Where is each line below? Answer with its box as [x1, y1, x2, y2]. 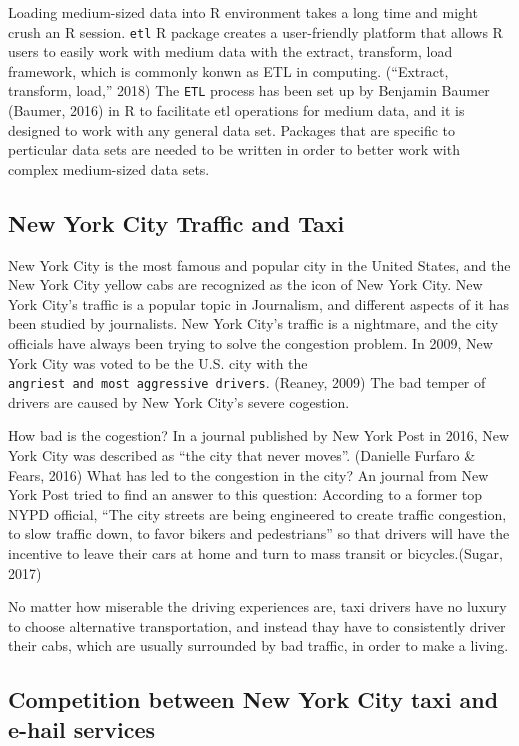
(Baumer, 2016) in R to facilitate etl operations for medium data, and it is [8, 100, 465, 121]
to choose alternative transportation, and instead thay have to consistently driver [8, 615, 506, 636]
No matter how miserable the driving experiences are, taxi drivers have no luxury [8, 596, 507, 617]
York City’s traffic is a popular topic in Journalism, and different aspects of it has [8, 293, 509, 314]
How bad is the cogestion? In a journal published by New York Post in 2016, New [8, 425, 510, 446]
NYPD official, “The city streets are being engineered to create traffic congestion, [8, 503, 507, 524]
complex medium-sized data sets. [8, 158, 210, 179]
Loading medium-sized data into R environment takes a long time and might [8, 2, 478, 22]
